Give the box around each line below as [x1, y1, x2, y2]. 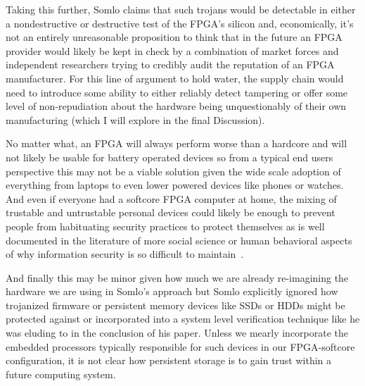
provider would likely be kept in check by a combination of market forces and [6, 43, 339, 58]
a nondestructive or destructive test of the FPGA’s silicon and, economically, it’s [6, 15, 354, 30]
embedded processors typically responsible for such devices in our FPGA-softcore [6, 339, 355, 354]
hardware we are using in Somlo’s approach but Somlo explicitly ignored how [6, 284, 338, 299]
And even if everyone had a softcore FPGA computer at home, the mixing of [6, 191, 337, 206]
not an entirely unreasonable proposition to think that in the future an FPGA [6, 30, 342, 44]
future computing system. [6, 366, 116, 381]
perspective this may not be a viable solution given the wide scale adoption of [6, 163, 341, 178]
